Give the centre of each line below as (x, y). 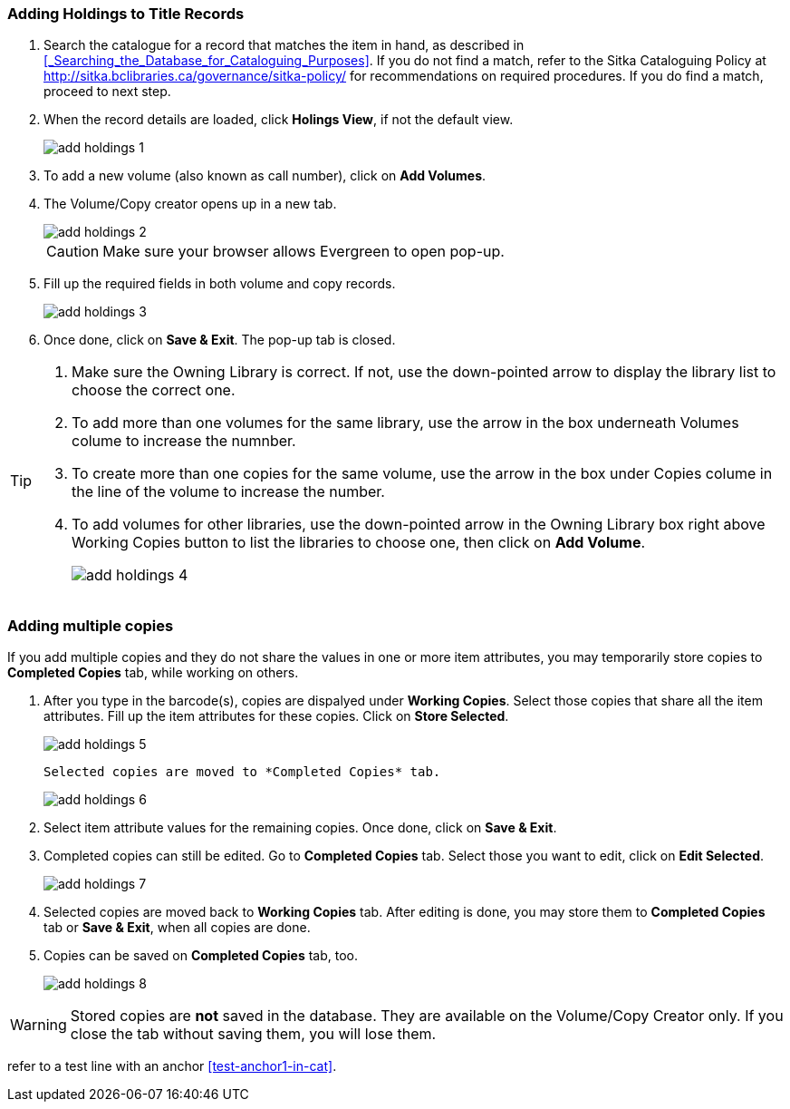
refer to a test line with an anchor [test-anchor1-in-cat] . (172, 1066)
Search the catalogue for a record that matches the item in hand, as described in (284, 45)
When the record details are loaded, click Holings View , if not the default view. (279, 120)
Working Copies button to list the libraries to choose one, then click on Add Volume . (359, 543)
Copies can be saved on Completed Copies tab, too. (201, 956)
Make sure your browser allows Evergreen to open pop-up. (303, 252)
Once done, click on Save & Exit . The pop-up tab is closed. (220, 340)
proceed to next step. (107, 92)
